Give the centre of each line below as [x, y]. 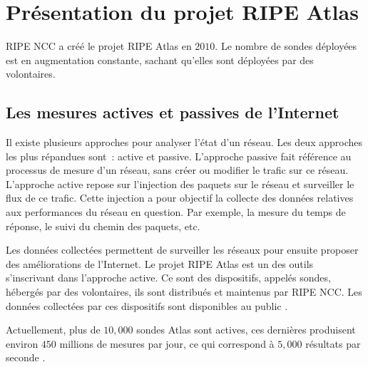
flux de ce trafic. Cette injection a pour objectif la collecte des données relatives [180, 198]
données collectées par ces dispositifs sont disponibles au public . [147, 305]
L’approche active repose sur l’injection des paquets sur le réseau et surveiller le [180, 183]
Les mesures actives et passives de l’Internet [173, 112]
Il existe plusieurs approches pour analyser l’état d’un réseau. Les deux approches [184, 142]
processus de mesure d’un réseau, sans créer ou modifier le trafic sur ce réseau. [177, 170]
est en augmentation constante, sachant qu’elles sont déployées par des [160, 60]
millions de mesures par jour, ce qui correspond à [167, 343]
